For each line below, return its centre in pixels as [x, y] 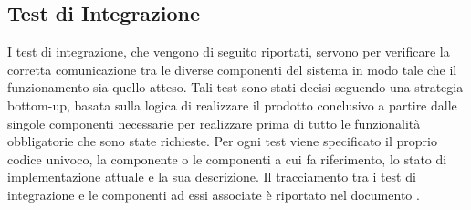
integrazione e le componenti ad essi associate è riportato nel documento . [214, 194]
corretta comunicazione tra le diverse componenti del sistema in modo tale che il [232, 69]
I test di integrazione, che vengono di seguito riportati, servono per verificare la [229, 52]
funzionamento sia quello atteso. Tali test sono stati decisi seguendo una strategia [235, 87]
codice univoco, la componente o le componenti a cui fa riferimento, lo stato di [227, 158]
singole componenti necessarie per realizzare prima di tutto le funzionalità [214, 123]
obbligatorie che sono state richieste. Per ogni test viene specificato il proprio [222, 141]
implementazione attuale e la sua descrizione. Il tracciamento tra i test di [212, 177]
